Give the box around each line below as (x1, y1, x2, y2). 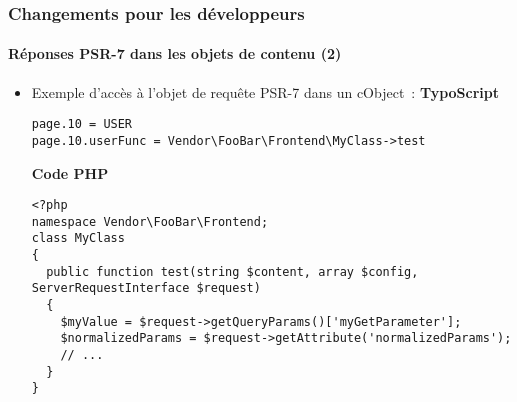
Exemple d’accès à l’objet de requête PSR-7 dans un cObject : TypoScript (31, 81, 499, 102)
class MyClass (31, 231, 125, 246)
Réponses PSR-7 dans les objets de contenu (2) (8, 43, 342, 64)
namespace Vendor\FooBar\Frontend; (31, 214, 269, 229)
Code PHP (31, 162, 109, 183)
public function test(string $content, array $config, (46, 264, 419, 279)
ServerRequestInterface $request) (31, 281, 261, 296)
